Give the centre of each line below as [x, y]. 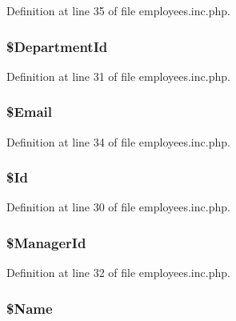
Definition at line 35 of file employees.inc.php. [118, 10]
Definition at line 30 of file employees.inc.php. [118, 207]
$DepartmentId [57, 46]
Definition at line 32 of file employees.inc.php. [118, 273]
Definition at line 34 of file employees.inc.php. [118, 141]
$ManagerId [46, 242]
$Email [30, 112]
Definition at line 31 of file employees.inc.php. [118, 76]
